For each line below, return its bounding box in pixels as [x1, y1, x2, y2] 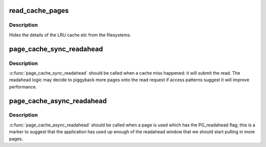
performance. [9, 84, 37, 89]
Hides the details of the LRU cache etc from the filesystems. [9, 32, 132, 38]
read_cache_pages [9, 6, 69, 15]
